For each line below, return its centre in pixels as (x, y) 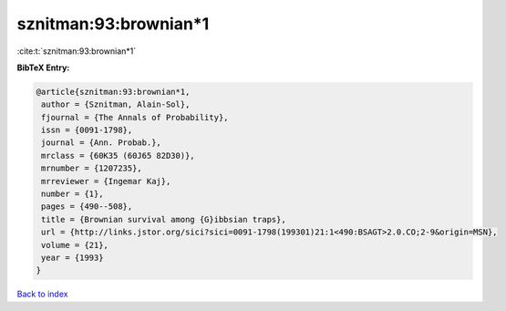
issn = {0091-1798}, (87, 130)
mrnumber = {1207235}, (92, 168)
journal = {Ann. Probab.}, (101, 143)
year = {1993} (72, 258)
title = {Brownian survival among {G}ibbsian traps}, (164, 219)
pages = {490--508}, (87, 207)
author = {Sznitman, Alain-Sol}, (116, 104)
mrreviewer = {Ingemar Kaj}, (106, 181)
